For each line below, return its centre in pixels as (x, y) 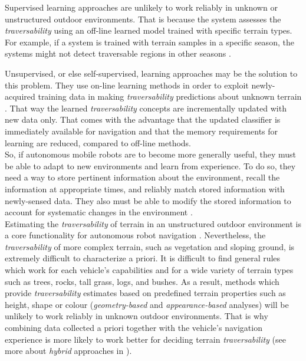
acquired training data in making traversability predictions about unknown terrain (153, 96)
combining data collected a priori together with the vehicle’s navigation (134, 328)
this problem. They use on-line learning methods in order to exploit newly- (140, 85)
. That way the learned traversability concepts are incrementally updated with (146, 108)
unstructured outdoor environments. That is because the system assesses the (143, 19)
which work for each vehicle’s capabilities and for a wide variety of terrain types (149, 270)
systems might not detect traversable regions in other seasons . (118, 53)
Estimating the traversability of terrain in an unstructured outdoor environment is (153, 223)
